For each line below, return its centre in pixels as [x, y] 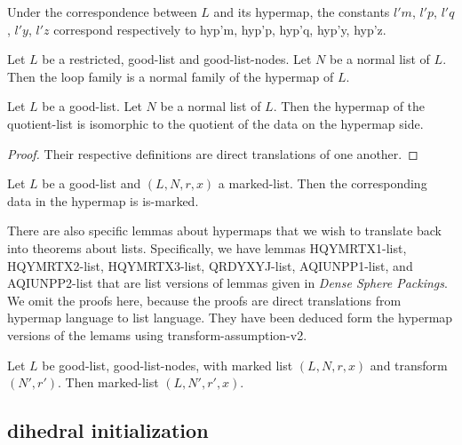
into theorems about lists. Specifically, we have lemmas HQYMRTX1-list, [207, 247]
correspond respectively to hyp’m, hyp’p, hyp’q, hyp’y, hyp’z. [220, 29]
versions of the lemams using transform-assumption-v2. [157, 334]
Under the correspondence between [102, 12]
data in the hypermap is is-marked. [103, 200]
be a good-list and [92, 183]
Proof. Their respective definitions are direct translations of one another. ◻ [213, 153]
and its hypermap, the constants [302, 12]
